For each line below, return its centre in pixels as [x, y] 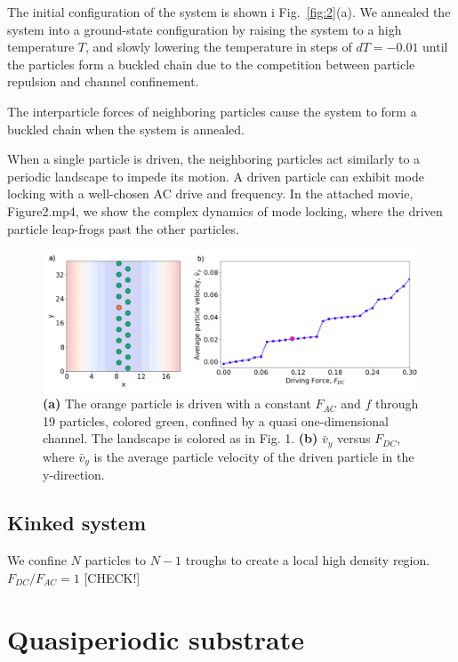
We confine [37, 560]
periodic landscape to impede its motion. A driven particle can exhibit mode [216, 176]
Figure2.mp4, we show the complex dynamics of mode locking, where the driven [225, 210]
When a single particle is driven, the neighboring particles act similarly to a [214, 159]
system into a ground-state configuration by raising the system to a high [205, 29]
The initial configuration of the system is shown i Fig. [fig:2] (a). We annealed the [229, 12]
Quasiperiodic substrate [156, 638]
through [397, 404]
